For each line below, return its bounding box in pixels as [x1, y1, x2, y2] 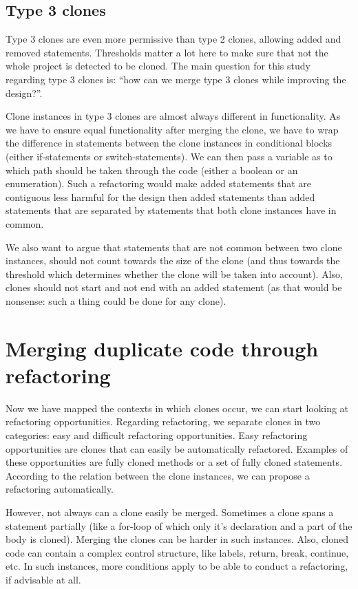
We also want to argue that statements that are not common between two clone [6, 239, 342, 254]
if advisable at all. [6, 572, 81, 586]
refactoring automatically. [6, 482, 114, 496]
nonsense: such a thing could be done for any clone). [6, 293, 227, 308]
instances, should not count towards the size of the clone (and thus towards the [6, 253, 340, 268]
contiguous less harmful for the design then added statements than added [6, 189, 315, 204]
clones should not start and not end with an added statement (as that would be [6, 280, 342, 294]
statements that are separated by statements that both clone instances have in [6, 203, 337, 217]
